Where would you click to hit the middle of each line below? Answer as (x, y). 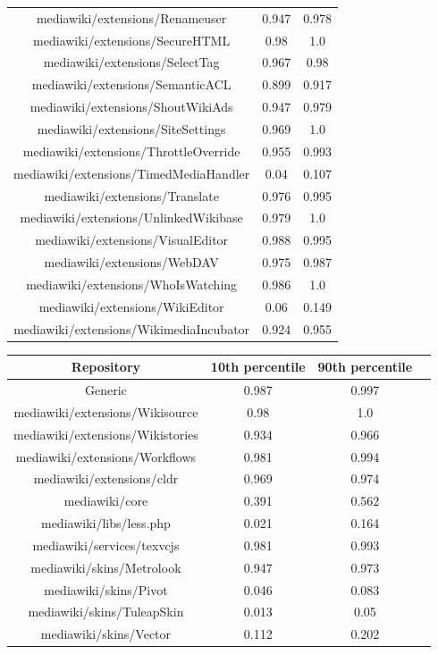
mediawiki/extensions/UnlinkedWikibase (131, 218)
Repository (106, 367)
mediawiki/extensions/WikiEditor (131, 306)
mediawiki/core (106, 501)
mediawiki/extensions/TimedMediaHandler (132, 173)
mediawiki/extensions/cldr (106, 478)
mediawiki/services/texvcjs (106, 545)
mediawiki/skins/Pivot (106, 589)
